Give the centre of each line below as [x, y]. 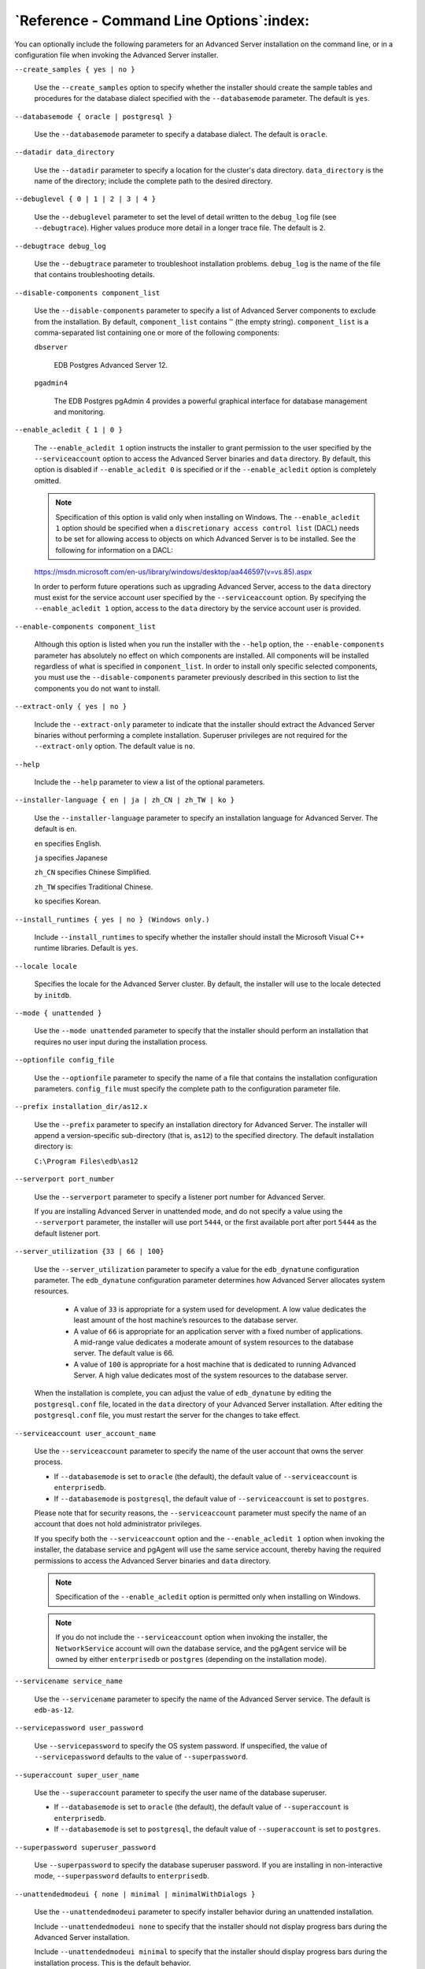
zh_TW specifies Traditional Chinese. [94, 887]
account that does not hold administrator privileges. [118, 1524]
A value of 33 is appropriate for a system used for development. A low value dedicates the [220, 1309]
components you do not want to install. [97, 688]
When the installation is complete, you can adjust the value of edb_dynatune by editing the [183, 1393]
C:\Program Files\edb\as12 [86, 1161]
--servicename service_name [69, 1681]
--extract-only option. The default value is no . [115, 746]
